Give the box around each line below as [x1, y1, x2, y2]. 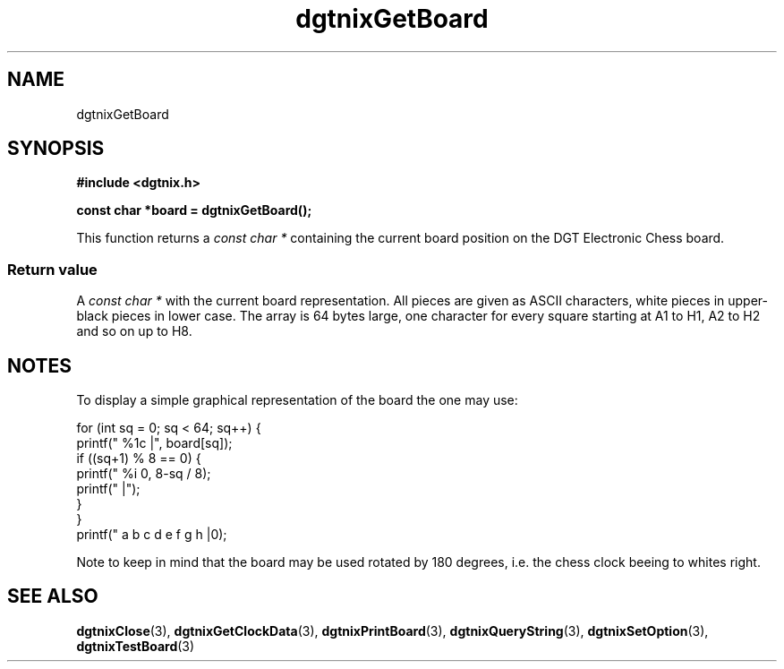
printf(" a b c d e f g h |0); [76, 527, 227, 543]
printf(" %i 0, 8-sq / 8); [76, 466, 211, 482]
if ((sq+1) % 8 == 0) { [76, 450, 201, 467]
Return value [7, 260, 98, 279]
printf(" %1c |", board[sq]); [76, 435, 233, 451]
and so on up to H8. [76, 323, 192, 339]
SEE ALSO [7, 585, 98, 608]
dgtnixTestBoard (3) [76, 638, 195, 654]
